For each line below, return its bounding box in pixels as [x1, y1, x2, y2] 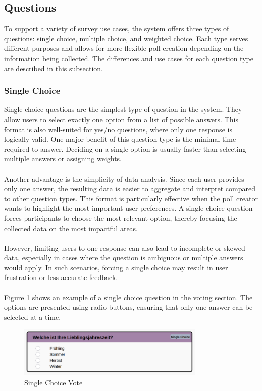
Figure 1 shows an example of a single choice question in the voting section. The [4, 292, 253, 302]
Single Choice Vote [24, 377, 83, 387]
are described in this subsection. [4, 63, 103, 73]
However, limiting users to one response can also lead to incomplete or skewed [4, 242, 245, 253]
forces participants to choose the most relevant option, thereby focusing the [4, 212, 237, 223]
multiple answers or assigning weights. [4, 153, 122, 164]
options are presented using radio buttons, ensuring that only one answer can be [4, 302, 253, 312]
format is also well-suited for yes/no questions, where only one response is [4, 124, 232, 134]
